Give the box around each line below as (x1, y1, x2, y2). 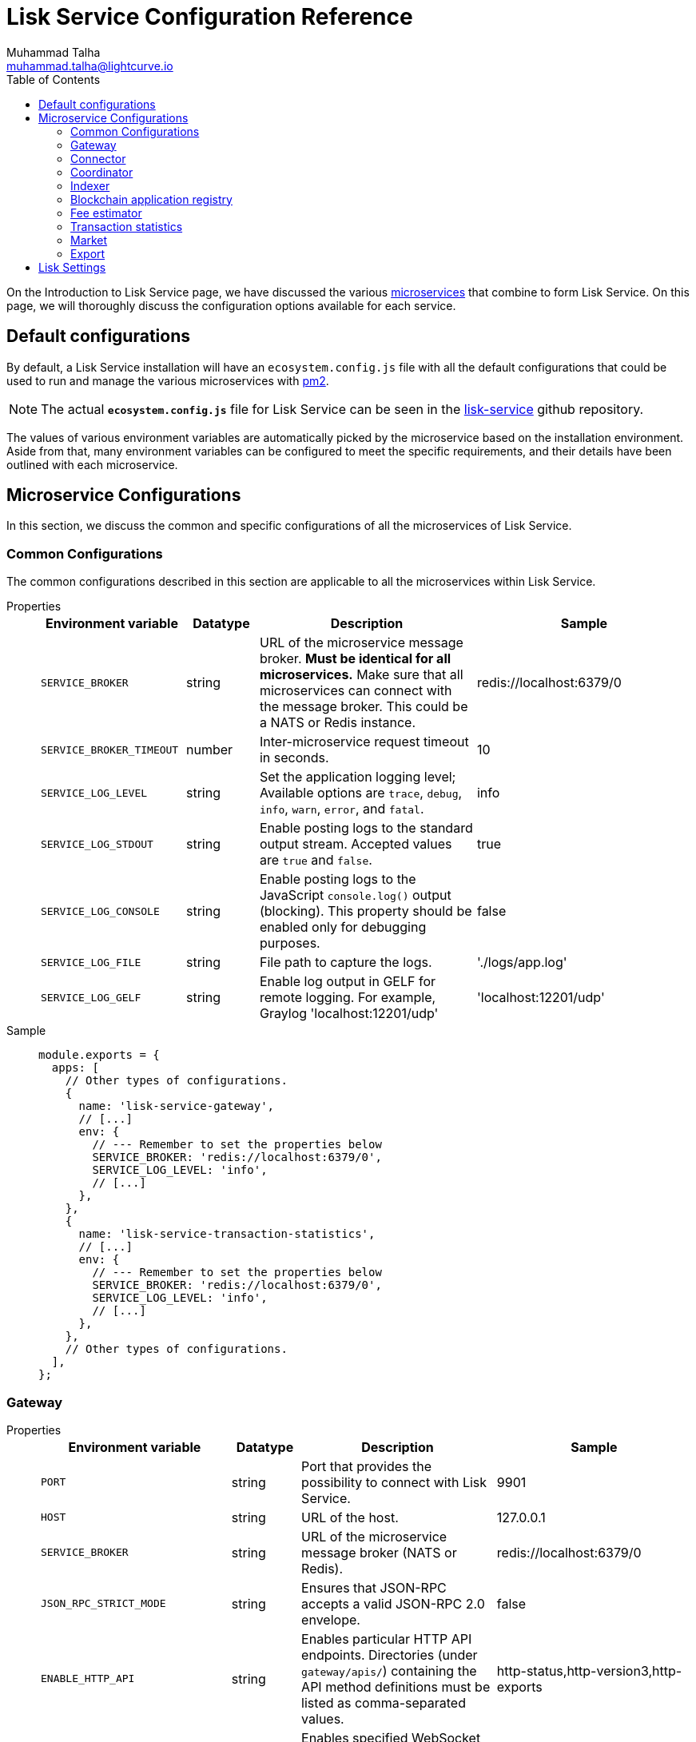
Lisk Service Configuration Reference (6, 3, 413, 30)
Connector (70, 151, 126, 165)
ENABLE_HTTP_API (41, 1672, 135, 1685)
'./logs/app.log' (476, 954, 567, 971)
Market (70, 233, 108, 247)
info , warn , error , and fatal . (259, 801, 424, 817)
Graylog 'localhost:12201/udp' (259, 1005, 439, 1022)
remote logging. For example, (259, 989, 436, 1006)
